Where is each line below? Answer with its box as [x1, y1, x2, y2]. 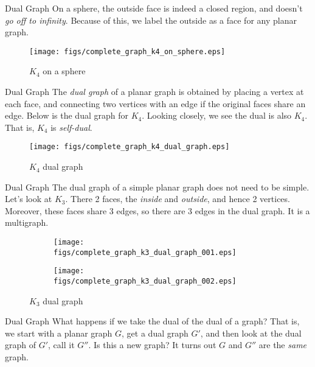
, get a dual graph [122, 326, 189, 339]
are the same [258, 338, 307, 351]
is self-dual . [50, 121, 92, 133]
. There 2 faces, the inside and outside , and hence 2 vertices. [65, 192, 290, 205]
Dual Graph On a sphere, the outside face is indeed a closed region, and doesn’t [5, 2, 303, 14]
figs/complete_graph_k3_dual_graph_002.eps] [54, 277, 237, 285]
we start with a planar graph [5, 326, 112, 339]
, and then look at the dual [200, 326, 302, 339]
